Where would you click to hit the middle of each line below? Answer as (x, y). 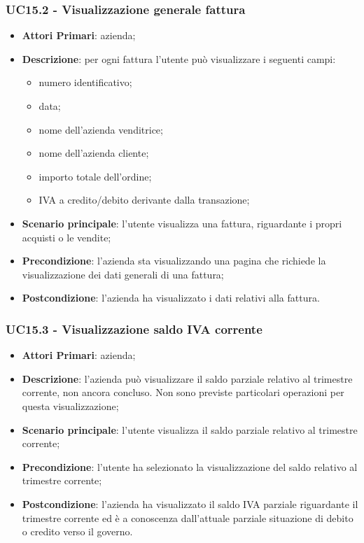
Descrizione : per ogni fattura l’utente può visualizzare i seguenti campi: (179, 58)
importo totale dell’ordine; (95, 176)
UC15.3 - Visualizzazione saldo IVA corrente (134, 329)
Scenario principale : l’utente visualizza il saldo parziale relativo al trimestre (190, 429)
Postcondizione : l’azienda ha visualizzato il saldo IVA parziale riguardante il (190, 503)
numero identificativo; (85, 82)
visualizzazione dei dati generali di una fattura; (123, 274)
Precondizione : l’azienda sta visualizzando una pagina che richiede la (174, 261)
